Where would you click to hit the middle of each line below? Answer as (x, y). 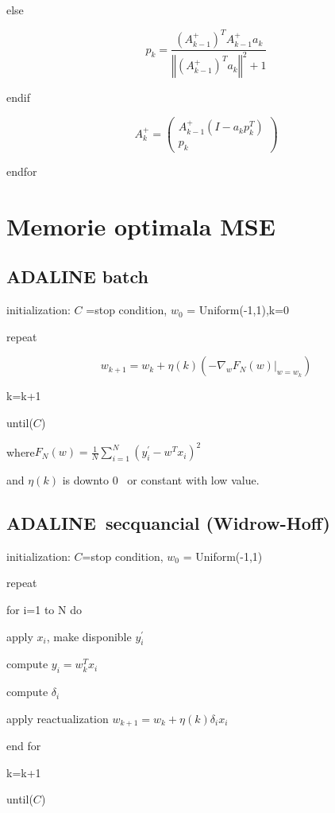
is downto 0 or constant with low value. (161, 480)
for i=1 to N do (44, 610)
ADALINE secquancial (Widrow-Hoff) (168, 523)
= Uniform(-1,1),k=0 (238, 310)
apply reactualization (58, 718)
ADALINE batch (77, 276)
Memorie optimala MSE (141, 226)
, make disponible (89, 636)
